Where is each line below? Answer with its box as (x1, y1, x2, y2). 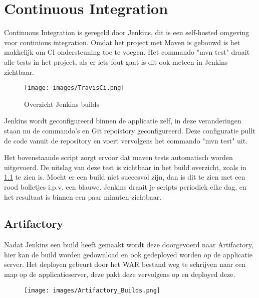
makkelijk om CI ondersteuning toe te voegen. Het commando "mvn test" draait (4, 47, 250, 57)
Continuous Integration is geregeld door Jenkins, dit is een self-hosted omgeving (4, 27, 249, 38)
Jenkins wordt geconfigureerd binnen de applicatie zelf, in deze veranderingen (4, 115, 241, 126)
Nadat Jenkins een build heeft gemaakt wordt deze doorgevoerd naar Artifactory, (4, 239, 253, 250)
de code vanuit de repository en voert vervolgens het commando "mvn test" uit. (4, 135, 248, 145)
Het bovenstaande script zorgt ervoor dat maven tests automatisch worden (4, 152, 233, 163)
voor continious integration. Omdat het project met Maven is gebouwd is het (4, 37, 240, 47)
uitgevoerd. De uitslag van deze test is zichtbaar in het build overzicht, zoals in (4, 162, 246, 172)
